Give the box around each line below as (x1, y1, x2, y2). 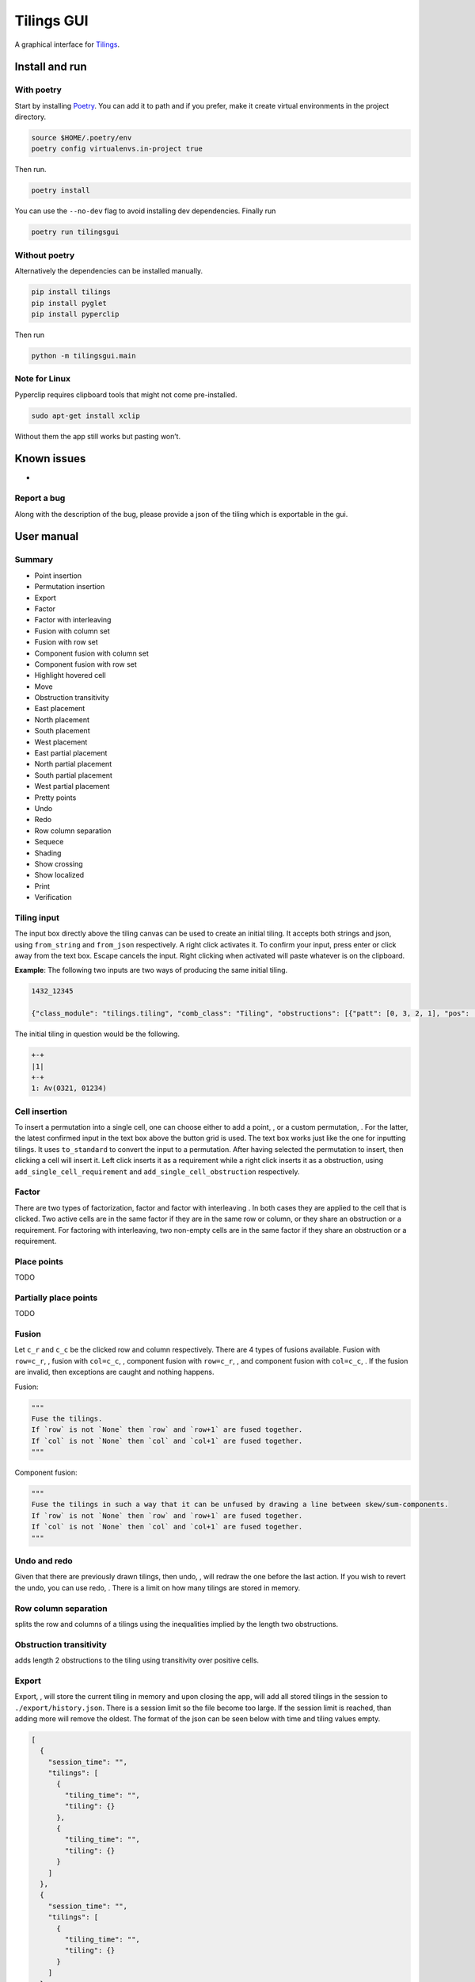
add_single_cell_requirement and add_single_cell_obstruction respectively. (14, 1166, 300, 1177)
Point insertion (34, 571, 82, 580)
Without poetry (14, 250, 75, 261)
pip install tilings (31, 288, 111, 297)
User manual (14, 530, 79, 543)
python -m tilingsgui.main (31, 351, 136, 360)
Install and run (14, 60, 87, 74)
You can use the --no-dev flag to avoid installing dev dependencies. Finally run (14, 206, 276, 216)
